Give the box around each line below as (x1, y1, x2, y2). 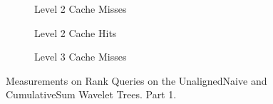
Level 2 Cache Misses (34, 1, 127, 16)
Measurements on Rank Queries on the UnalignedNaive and (6, 73, 267, 88)
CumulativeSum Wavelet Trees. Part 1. (6, 87, 177, 102)
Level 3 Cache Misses (34, 49, 127, 64)
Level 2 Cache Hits (34, 25, 117, 40)
